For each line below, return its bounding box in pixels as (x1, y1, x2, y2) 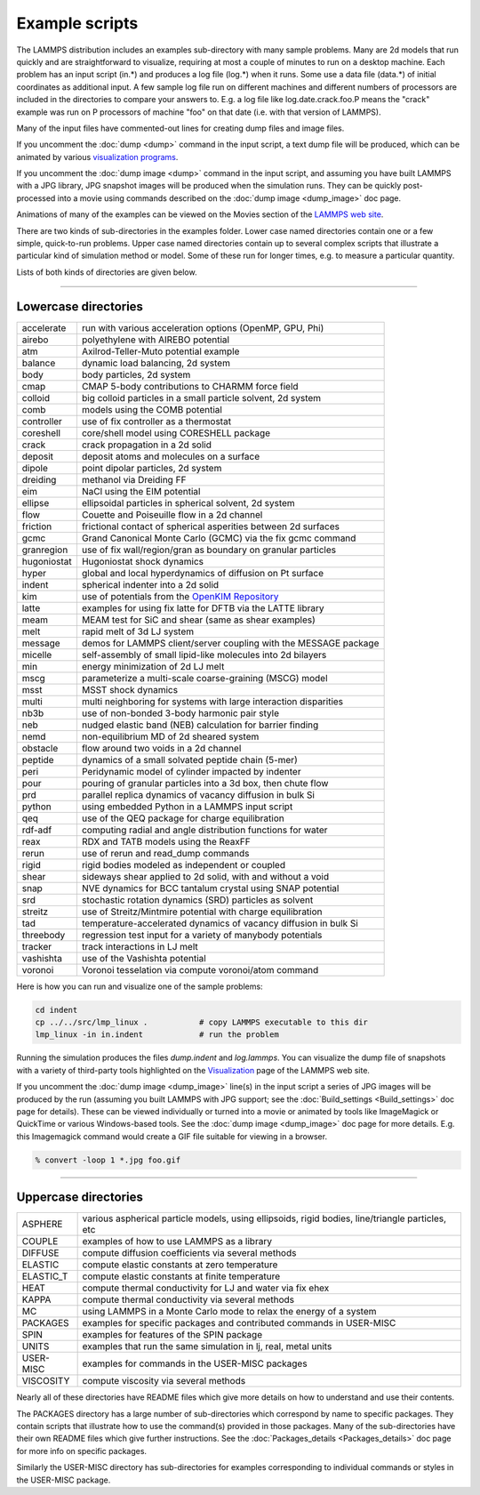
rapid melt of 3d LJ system (81, 625, 195, 638)
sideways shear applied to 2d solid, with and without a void (81, 870, 329, 882)
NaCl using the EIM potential (81, 485, 201, 497)
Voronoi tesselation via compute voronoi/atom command (81, 963, 319, 976)
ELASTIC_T (21, 1270, 68, 1282)
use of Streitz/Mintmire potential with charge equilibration (81, 905, 324, 918)
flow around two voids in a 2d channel (81, 742, 242, 754)
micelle (21, 648, 52, 661)
